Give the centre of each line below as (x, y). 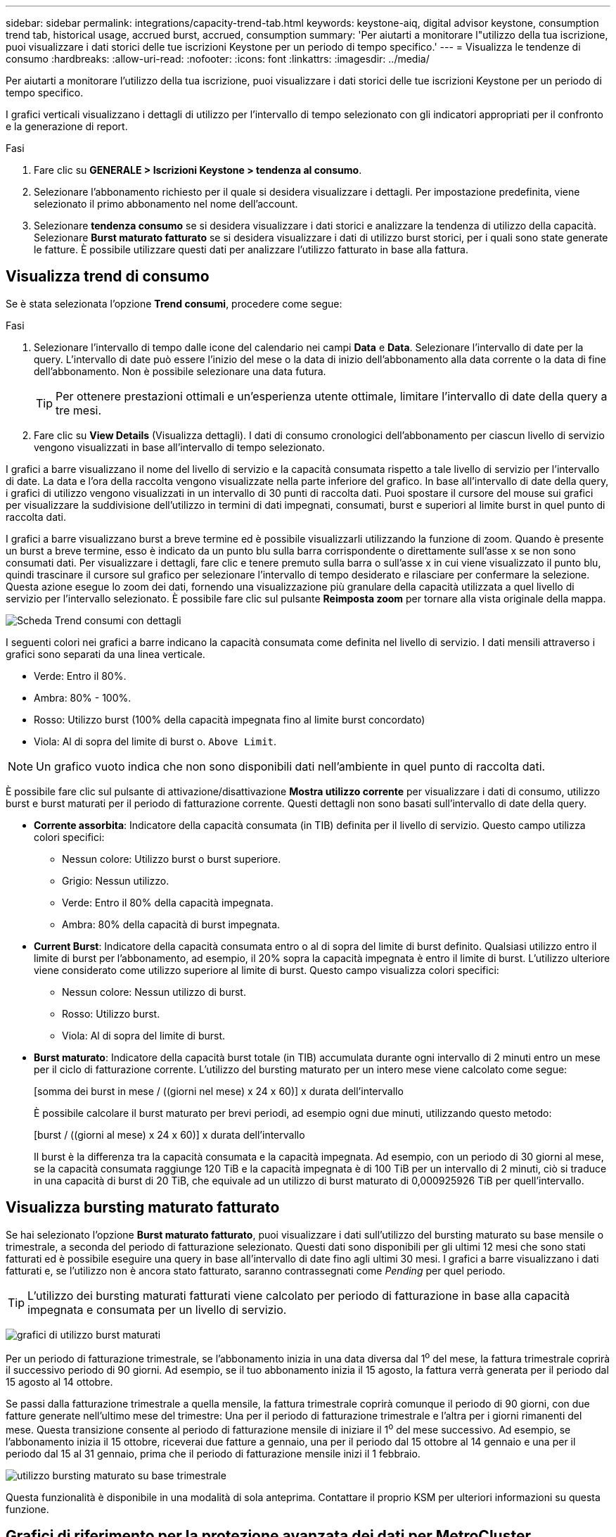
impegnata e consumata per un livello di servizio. (157, 1309)
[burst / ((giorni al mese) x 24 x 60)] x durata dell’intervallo (169, 1134)
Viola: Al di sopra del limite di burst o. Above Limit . (155, 741)
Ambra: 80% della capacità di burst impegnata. (171, 924)
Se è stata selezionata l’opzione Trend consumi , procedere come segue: (174, 303)
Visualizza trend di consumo (108, 277)
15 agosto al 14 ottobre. (59, 1382)
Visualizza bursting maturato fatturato (143, 1208)
